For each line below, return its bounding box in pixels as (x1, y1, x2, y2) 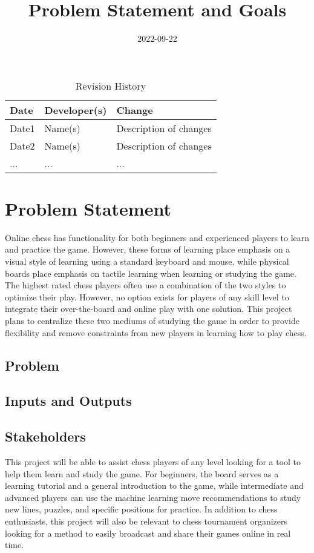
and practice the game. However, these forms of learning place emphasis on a (5, 243, 290, 256)
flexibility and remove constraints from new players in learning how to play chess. (5, 326, 307, 339)
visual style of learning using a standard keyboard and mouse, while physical (5, 255, 289, 268)
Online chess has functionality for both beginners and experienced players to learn (5, 231, 310, 243)
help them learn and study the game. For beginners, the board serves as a (5, 467, 279, 480)
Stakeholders (5, 427, 86, 446)
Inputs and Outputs (5, 391, 132, 410)
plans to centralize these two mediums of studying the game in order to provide (5, 314, 299, 326)
